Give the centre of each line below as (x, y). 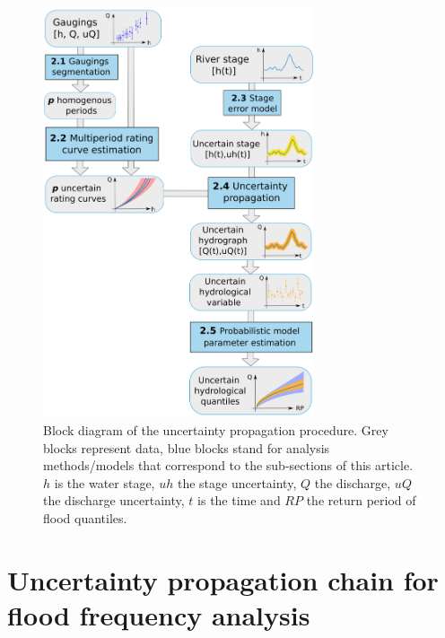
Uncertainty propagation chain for (223, 579)
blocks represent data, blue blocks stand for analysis (187, 447)
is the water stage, (105, 482)
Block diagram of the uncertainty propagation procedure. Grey (216, 429)
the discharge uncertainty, (114, 500)
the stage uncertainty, (237, 482)
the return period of (361, 500)
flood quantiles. (85, 517)
